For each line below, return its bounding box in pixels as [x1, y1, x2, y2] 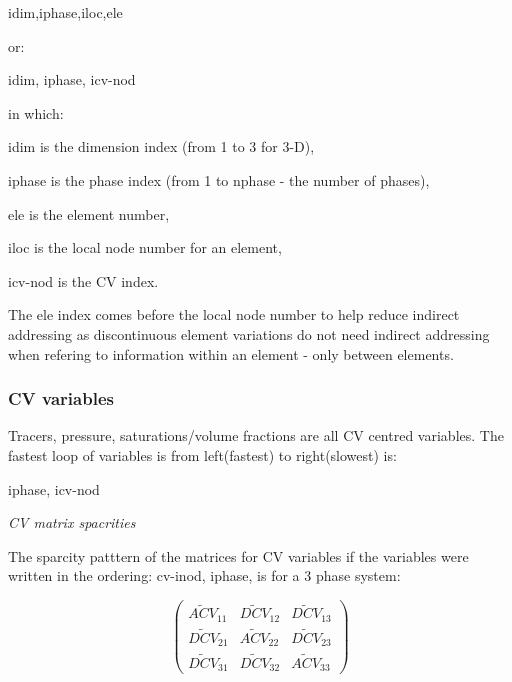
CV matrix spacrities [8, 512, 136, 533]
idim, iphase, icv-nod [8, 69, 136, 90]
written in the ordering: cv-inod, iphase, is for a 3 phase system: [8, 565, 401, 586]
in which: [8, 102, 64, 123]
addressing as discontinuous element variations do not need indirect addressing [8, 323, 490, 344]
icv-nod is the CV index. [8, 270, 159, 291]
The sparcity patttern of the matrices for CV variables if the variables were [8, 545, 469, 566]
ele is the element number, [8, 203, 170, 224]
